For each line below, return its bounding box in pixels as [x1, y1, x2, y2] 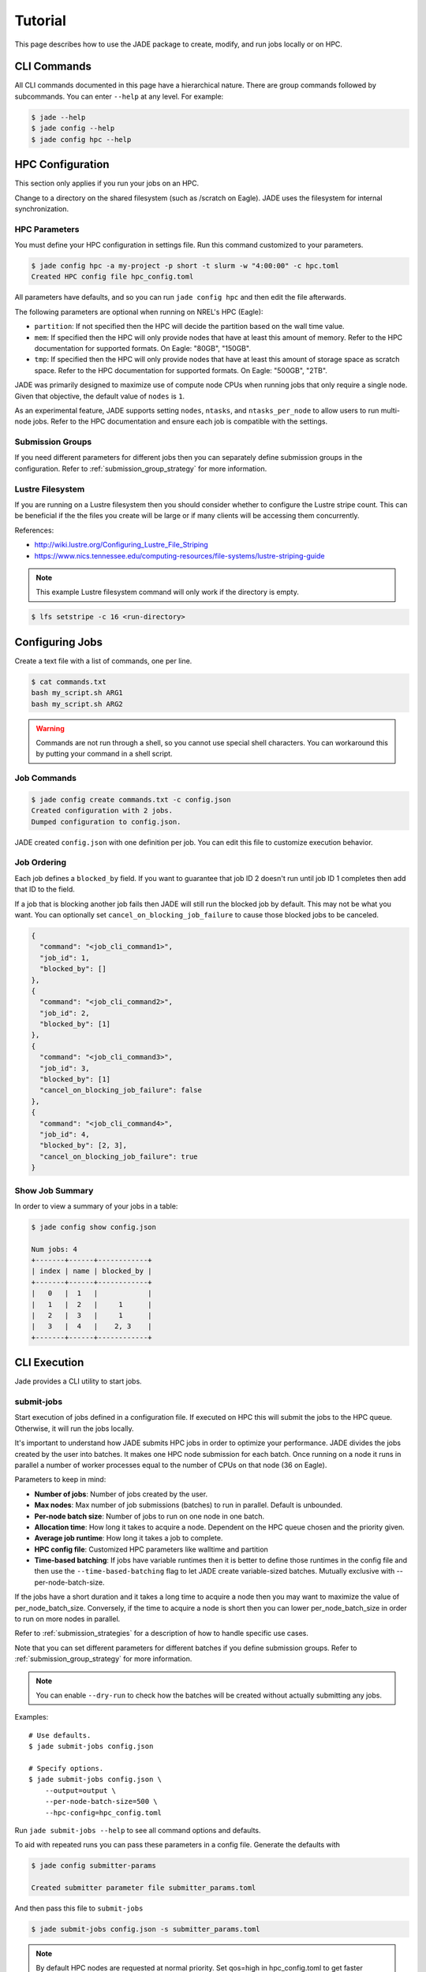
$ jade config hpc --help [31, 135, 132, 144]
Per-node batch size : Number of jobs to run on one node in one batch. [34, 1511, 265, 1521]
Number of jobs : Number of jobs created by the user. [34, 1489, 208, 1499]
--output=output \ [44, 1786, 117, 1795]
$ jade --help [31, 113, 86, 121]
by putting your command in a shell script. [35, 749, 173, 759]
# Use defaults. [28, 1731, 92, 1739]
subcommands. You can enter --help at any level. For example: [14, 92, 224, 101]
